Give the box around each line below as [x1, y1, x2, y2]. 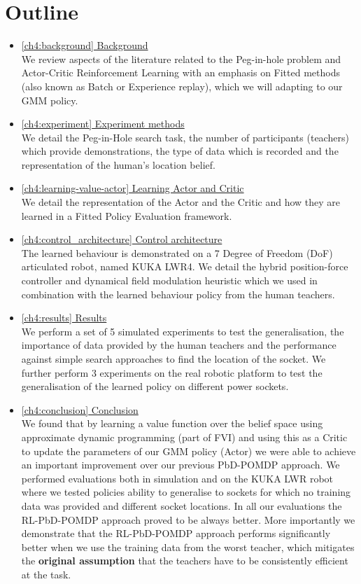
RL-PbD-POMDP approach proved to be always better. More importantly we [21, 512, 355, 527]
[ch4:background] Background [21, 38, 148, 53]
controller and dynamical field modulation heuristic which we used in [21, 273, 318, 288]
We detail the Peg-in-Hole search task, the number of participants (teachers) [21, 130, 349, 144]
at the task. [21, 566, 71, 581]
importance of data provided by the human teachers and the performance [21, 338, 337, 352]
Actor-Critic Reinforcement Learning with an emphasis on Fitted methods [21, 65, 340, 80]
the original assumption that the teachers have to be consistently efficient [21, 553, 348, 568]
